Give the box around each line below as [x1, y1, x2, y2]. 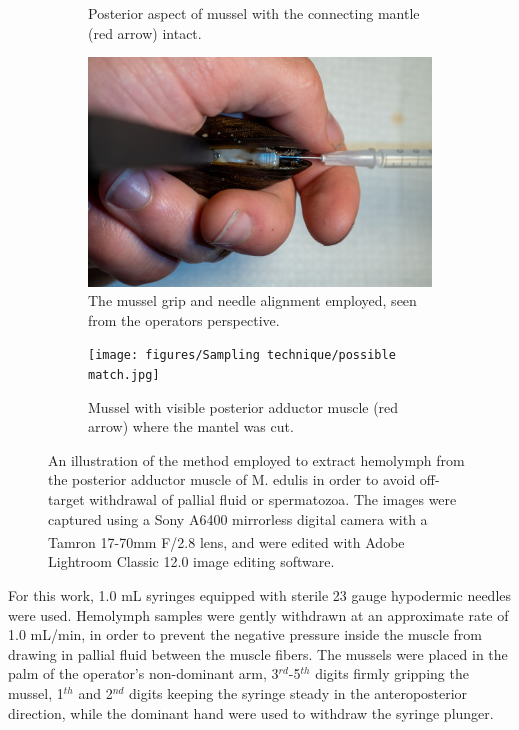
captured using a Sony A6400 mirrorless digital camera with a [48, 508, 428, 529]
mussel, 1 [8, 682, 64, 703]
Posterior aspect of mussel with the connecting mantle [88, 3, 420, 23]
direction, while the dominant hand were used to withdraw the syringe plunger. [8, 702, 494, 723]
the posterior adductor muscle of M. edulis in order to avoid [48, 469, 416, 490]
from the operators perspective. [88, 309, 280, 330]
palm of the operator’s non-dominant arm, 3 [8, 663, 279, 684]
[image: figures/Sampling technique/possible [88, 348, 396, 363]
